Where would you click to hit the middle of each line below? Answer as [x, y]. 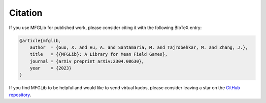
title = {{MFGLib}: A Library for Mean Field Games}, [99, 54]
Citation [26, 13]
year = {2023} [51, 68]
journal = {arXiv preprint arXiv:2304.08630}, [87, 61]
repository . [20, 95]
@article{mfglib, [40, 40]
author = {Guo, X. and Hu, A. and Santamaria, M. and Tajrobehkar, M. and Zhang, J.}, [139, 47]
